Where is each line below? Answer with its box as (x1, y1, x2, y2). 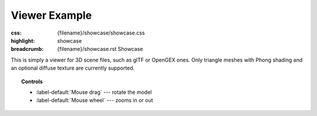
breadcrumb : (11, 46, 44, 53)
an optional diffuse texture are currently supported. (11, 64, 135, 71)
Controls (21, 78, 43, 85)
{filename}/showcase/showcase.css (57, 29, 145, 36)
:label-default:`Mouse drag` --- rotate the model (36, 88, 152, 95)
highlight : (11, 37, 35, 44)
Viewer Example (11, 9, 92, 22)
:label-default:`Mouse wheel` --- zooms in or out (36, 97, 153, 104)
